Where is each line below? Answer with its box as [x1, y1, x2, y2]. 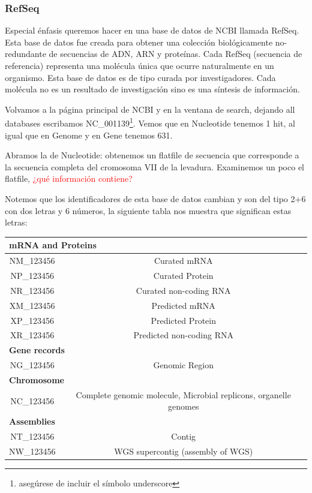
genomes [168, 400, 199, 413]
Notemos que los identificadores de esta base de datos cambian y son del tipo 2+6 [5, 193, 306, 205]
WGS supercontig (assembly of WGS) [114, 444, 253, 457]
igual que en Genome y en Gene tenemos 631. [5, 128, 173, 141]
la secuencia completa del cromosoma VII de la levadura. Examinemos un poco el [5, 160, 304, 173]
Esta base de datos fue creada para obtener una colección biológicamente [5, 35, 273, 48]
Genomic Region [153, 359, 214, 371]
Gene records [9, 344, 65, 356]
